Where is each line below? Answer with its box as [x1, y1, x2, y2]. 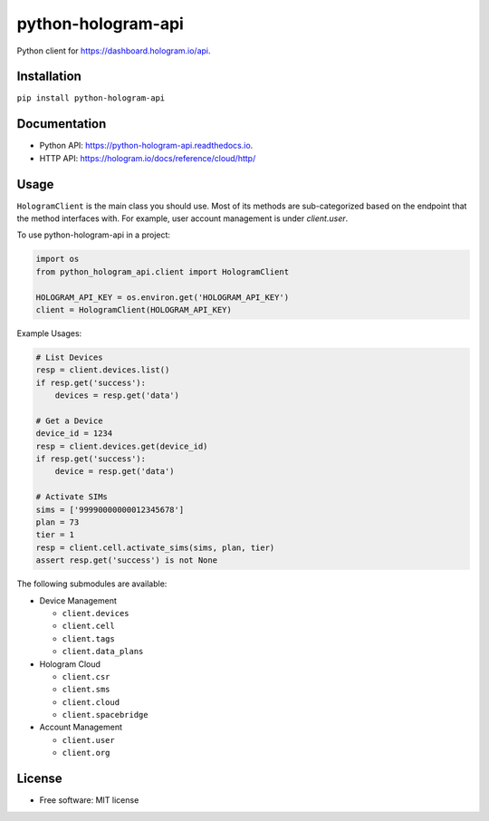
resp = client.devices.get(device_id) [35, 440, 208, 451]
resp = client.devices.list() [35, 365, 170, 375]
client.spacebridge [62, 710, 149, 720]
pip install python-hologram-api [16, 93, 166, 103]
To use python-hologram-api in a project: [16, 229, 171, 240]
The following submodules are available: [16, 578, 168, 589]
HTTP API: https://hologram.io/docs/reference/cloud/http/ [39, 152, 256, 163]
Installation [16, 69, 81, 84]
